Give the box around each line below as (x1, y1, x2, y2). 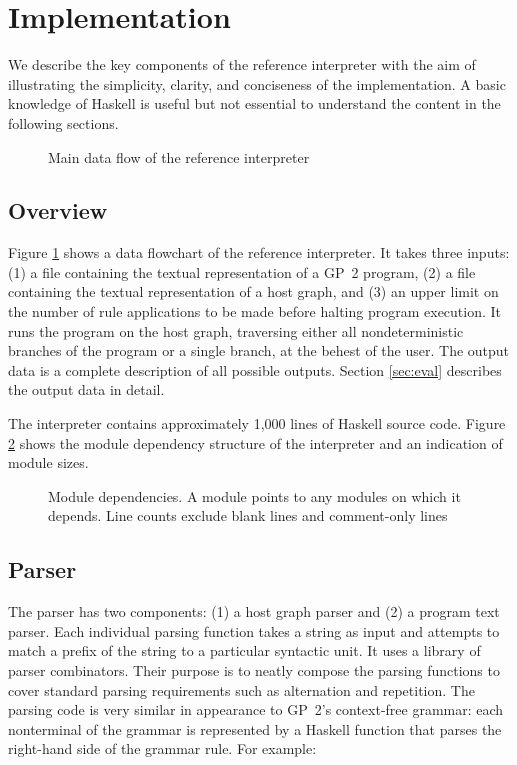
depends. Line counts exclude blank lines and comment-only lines (48, 505, 448, 526)
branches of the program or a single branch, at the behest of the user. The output (8, 340, 510, 361)
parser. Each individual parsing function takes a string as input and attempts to (8, 620, 500, 641)
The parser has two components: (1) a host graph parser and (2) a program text (8, 601, 500, 622)
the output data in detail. (8, 379, 165, 400)
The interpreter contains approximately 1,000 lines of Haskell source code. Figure (8, 413, 506, 434)
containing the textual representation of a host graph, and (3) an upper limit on (8, 281, 499, 302)
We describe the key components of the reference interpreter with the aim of (8, 54, 476, 75)
